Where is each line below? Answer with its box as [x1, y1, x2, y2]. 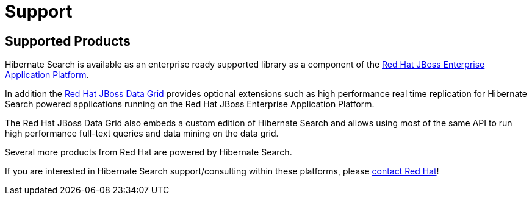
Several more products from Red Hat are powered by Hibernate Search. [5, 147, 292, 158]
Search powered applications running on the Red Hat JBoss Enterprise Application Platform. [5, 99, 375, 110]
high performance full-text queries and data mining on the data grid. [5, 128, 279, 139]
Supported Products [5, 33, 131, 49]
